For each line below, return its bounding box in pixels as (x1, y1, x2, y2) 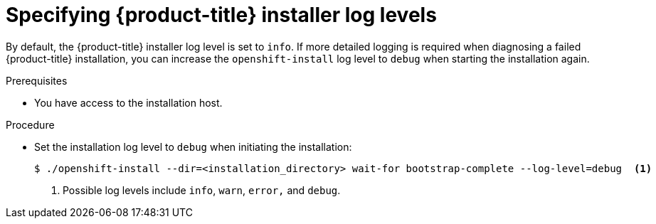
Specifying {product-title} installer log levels (6, 3, 437, 27)
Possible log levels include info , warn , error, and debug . (63, 183, 341, 196)
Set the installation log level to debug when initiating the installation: (34, 140, 352, 153)
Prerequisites (6, 74, 68, 87)
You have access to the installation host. (34, 96, 223, 109)
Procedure (6, 118, 55, 131)
